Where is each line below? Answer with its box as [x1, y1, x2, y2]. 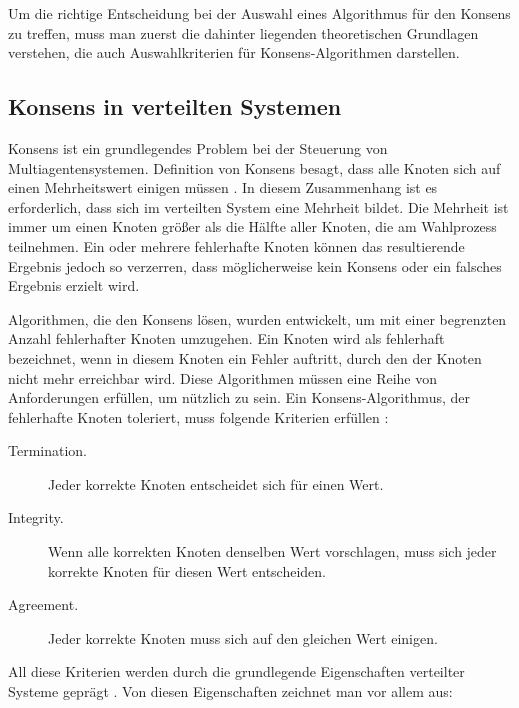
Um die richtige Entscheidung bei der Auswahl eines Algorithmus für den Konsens [8, 3, 511, 23]
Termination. [8, 440, 88, 461]
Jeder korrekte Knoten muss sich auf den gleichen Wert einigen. [48, 627, 438, 648]
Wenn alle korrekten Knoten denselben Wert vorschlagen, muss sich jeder [48, 541, 497, 562]
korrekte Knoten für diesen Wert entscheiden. [48, 560, 326, 581]
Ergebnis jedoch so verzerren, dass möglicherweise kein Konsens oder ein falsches [8, 255, 502, 276]
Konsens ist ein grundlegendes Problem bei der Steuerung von [8, 137, 388, 158]
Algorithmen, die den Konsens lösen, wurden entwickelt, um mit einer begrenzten [8, 308, 507, 329]
